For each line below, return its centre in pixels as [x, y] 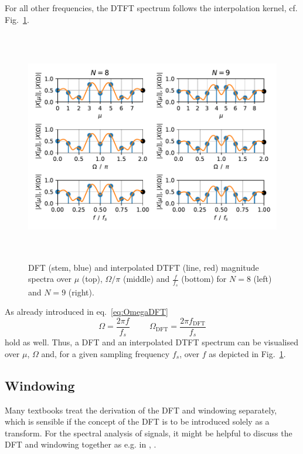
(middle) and [146, 279]
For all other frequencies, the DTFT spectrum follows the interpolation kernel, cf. [151, 8]
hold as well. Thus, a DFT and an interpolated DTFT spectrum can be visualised [151, 342]
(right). [81, 292]
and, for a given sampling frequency [105, 353]
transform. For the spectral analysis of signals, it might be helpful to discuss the [149, 433]
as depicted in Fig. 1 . [247, 353]
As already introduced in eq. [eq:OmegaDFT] [87, 312]
